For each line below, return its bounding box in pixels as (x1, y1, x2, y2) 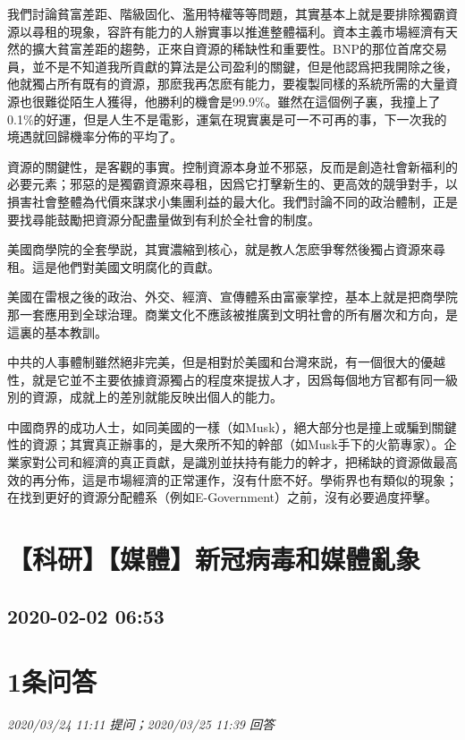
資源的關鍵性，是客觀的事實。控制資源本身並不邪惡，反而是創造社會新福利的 (7, 157, 458, 175)
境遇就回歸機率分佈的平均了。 (7, 127, 182, 146)
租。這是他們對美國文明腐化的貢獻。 (7, 257, 220, 276)
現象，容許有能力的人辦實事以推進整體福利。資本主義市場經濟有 (69, 21, 445, 40)
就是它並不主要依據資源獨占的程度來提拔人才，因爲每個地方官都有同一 (31, 370, 445, 388)
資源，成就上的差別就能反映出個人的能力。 (31, 387, 283, 406)
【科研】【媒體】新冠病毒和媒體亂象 (7, 540, 421, 577)
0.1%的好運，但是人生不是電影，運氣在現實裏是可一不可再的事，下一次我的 (7, 109, 447, 128)
